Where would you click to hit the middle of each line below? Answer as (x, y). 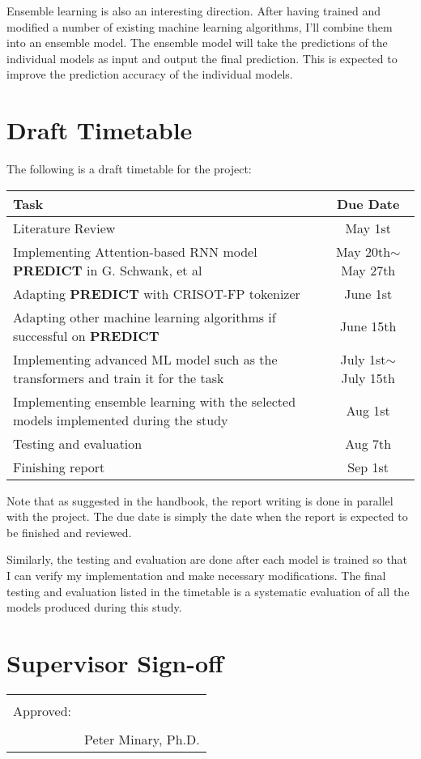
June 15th (368, 326)
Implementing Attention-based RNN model (135, 251)
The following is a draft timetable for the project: (129, 169)
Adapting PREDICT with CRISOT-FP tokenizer (157, 293)
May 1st (368, 228)
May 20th (363, 251)
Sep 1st (368, 467)
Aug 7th (368, 443)
